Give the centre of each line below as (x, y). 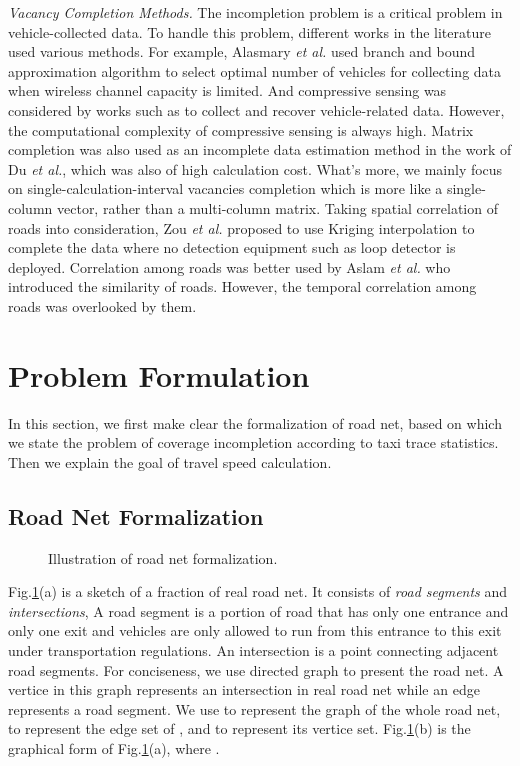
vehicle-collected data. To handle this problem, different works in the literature (249, 31)
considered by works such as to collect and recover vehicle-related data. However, (256, 109)
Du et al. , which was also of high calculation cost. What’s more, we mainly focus (255, 168)
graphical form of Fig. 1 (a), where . (114, 747)
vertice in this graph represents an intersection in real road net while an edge (244, 689)
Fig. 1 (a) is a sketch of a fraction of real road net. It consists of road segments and (258, 591)
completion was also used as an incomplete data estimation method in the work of (260, 149)
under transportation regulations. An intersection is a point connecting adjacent (253, 649)
